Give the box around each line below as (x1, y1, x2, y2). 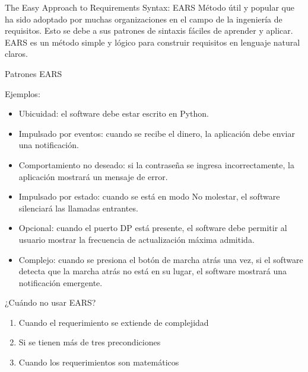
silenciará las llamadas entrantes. (18, 201, 138, 214)
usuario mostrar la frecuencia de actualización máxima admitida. (18, 233, 255, 245)
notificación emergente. (18, 276, 103, 288)
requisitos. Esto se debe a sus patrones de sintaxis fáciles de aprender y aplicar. (5, 24, 293, 37)
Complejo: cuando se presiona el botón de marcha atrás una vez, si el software (18, 253, 303, 265)
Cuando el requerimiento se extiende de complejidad (18, 316, 209, 328)
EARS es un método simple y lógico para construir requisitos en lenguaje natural (5, 36, 300, 48)
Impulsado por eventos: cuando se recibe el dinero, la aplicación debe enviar (18, 127, 295, 139)
